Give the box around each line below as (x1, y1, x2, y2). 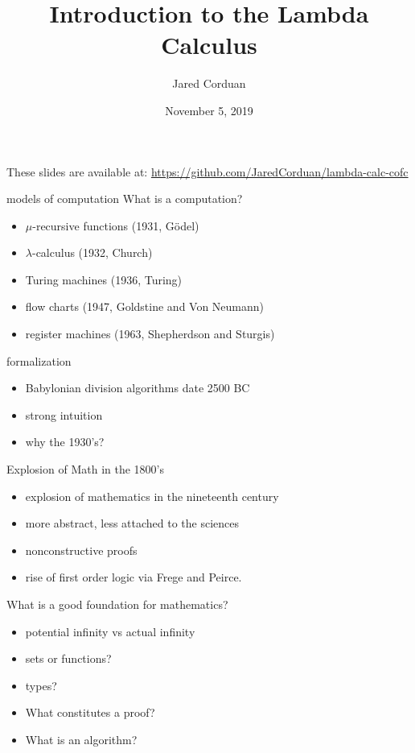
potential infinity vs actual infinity (25, 623, 195, 639)
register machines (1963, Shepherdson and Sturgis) (25, 325, 275, 342)
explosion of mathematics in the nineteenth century (25, 487, 279, 504)
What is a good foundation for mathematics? (6, 596, 228, 612)
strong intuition (25, 406, 103, 423)
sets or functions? (25, 650, 112, 667)
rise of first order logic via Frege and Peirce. (25, 569, 242, 585)
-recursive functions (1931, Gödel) (32, 217, 199, 234)
